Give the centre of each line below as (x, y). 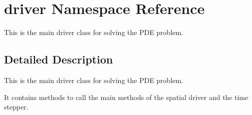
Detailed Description (59, 59)
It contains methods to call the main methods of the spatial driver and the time (126, 97)
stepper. (16, 107)
